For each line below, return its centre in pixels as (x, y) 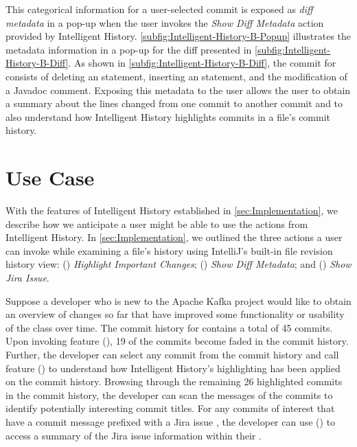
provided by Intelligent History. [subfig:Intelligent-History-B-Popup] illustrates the (178, 36)
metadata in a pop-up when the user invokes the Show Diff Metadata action (165, 22)
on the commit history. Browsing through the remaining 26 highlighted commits (174, 381)
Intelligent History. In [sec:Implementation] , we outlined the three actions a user (174, 237)
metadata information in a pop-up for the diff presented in (129, 49)
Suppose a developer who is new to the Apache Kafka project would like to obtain (178, 300)
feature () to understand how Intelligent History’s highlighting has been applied (173, 368)
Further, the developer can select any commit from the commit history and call (172, 354)
